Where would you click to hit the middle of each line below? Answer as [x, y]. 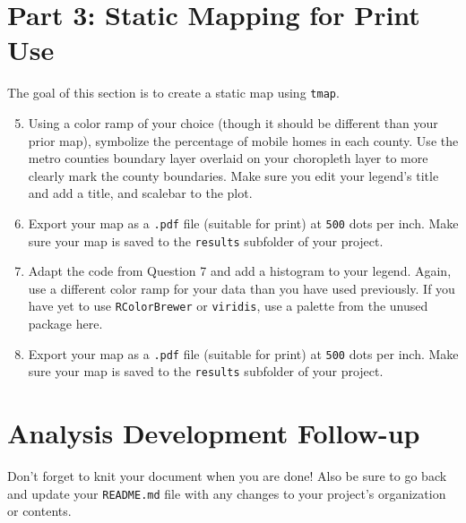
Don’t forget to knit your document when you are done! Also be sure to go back [227, 476]
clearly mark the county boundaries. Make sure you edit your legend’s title [233, 175]
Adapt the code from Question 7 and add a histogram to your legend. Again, [240, 271]
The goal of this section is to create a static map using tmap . [173, 93]
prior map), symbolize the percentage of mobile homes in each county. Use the [243, 140]
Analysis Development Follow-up [214, 433]
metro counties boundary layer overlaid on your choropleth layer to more [228, 158]
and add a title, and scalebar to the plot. [140, 193]
